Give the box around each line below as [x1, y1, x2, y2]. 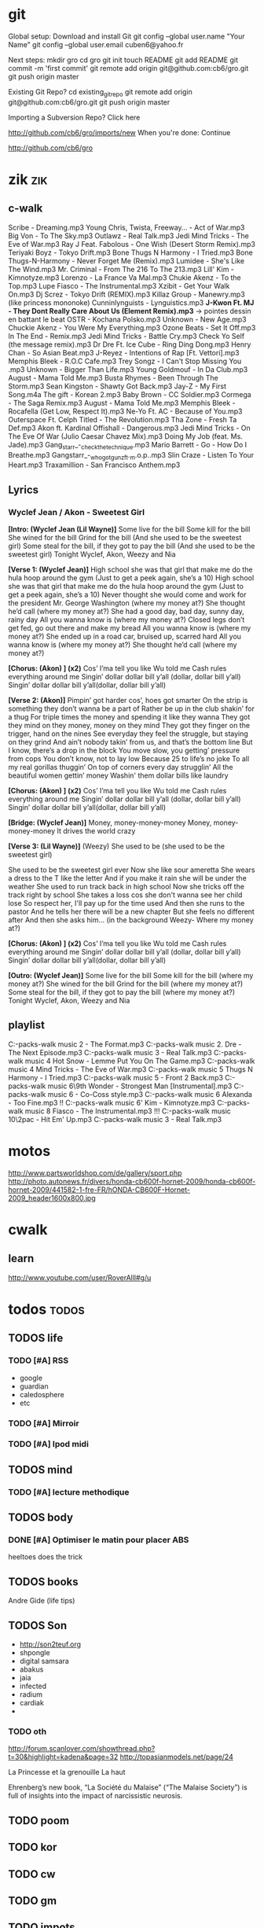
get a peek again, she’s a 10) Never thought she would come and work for [8, 590, 247, 599]
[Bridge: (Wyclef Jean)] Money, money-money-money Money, [8, 818, 212, 827]
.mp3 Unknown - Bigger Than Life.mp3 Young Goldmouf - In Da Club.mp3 [8, 364, 248, 374]
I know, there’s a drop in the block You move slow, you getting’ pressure [8, 745, 240, 756]
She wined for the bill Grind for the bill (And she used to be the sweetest [8, 533, 242, 543]
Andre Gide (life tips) [8, 1596, 75, 1606]
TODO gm [8, 1893, 57, 1908]
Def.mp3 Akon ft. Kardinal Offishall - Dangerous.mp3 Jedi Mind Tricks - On [8, 423, 251, 432]
